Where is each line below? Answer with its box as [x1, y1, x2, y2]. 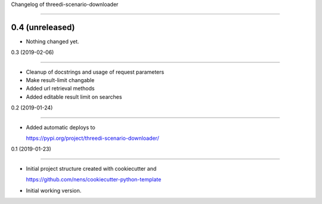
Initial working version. [26, 187, 82, 194]
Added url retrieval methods [26, 85, 95, 92]
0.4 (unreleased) [11, 22, 75, 32]
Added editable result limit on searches [26, 93, 122, 101]
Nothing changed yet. [26, 37, 80, 45]
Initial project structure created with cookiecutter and [26, 165, 157, 172]
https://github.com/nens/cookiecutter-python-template [26, 176, 162, 183]
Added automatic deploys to [26, 124, 95, 131]
